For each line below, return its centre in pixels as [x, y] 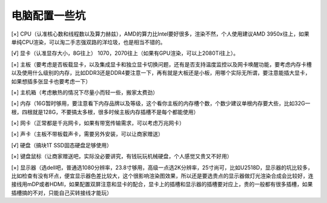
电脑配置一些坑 [48, 16]
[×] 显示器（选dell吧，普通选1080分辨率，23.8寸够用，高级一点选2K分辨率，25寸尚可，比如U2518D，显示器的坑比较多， [162, 167]
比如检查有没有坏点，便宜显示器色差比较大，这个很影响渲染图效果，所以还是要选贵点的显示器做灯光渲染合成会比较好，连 [162, 176]
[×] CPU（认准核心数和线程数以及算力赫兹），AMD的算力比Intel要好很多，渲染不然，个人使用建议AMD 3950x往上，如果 [160, 34]
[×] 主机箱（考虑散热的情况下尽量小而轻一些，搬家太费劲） [85, 92]
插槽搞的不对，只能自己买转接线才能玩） [61, 193]
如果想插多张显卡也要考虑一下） [51, 81]
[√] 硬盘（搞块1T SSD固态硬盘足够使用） [61, 145]
